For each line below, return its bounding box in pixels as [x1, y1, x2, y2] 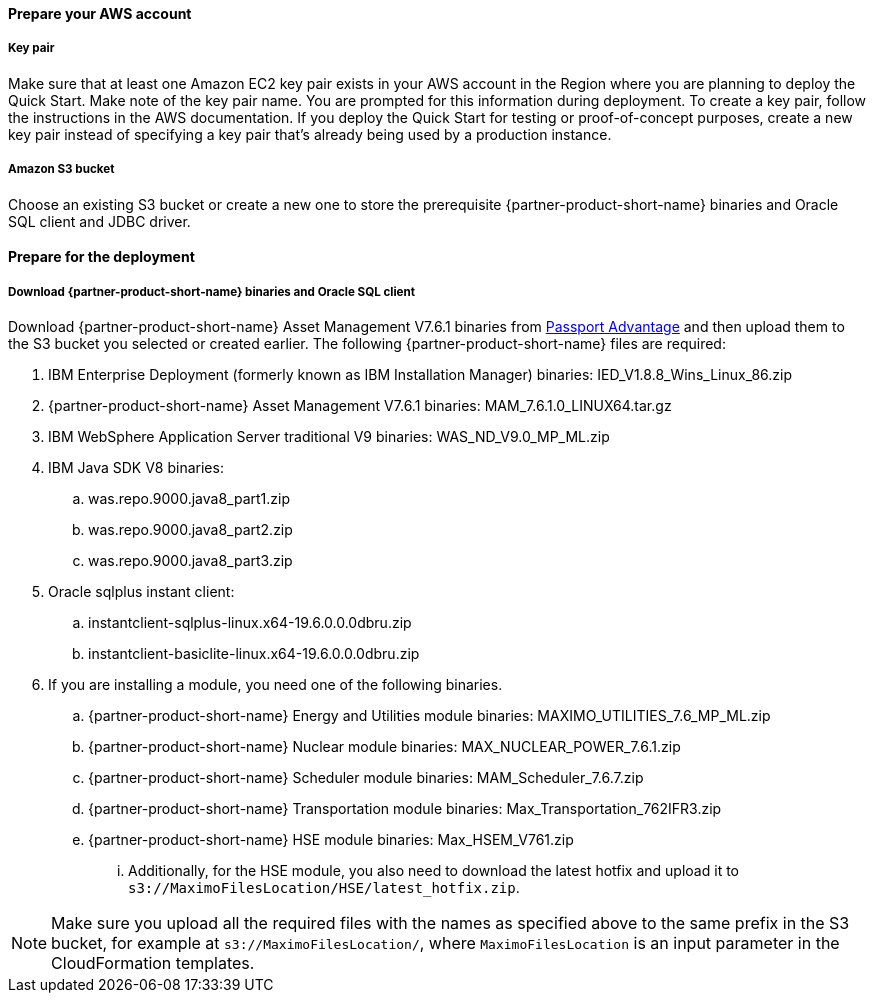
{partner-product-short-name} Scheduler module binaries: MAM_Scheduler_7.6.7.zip [88, 768, 644, 786]
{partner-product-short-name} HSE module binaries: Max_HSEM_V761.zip [88, 830, 574, 848]
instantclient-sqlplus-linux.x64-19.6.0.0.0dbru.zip [88, 613, 412, 631]
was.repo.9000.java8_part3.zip [88, 551, 293, 569]
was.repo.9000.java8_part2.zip [88, 520, 293, 538]
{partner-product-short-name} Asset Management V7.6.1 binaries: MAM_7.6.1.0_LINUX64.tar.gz [48, 396, 672, 414]
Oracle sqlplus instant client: [48, 582, 235, 600]
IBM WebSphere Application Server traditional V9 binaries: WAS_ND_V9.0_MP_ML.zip [48, 427, 610, 445]
